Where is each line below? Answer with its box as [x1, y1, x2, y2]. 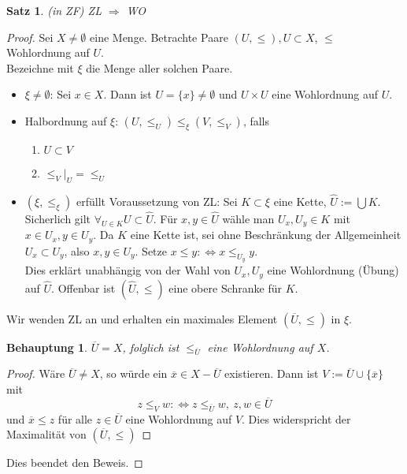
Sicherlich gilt [24, 211, 91, 226]
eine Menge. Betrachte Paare [90, 28, 228, 45]
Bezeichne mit [6, 59, 74, 76]
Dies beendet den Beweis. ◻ [6, 454, 143, 471]
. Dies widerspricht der [242, 410, 351, 427]
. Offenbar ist [51, 279, 116, 296]
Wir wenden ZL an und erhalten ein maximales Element [6, 310, 278, 327]
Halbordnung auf [24, 112, 107, 129]
